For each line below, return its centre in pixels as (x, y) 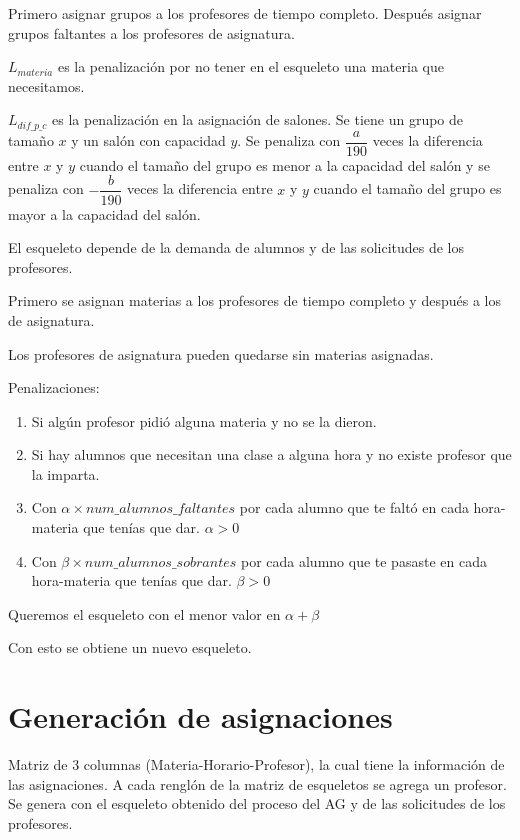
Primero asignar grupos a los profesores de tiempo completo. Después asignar (245, 13)
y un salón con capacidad (148, 140)
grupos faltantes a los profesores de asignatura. (151, 32)
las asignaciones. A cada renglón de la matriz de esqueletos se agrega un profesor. (257, 783)
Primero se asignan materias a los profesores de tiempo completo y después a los (254, 300)
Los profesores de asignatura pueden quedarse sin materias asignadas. (221, 353)
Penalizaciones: (54, 387)
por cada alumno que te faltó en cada (354, 507)
